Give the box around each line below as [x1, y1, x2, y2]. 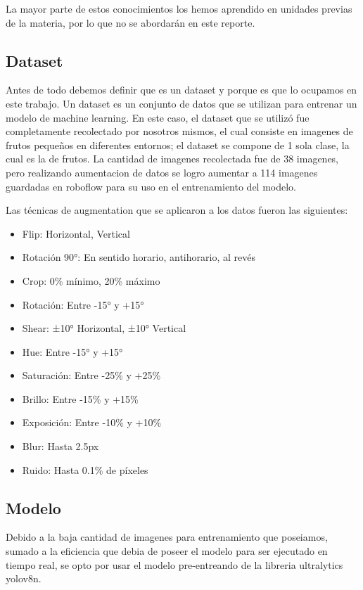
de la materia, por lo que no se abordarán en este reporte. [6, 15, 255, 30]
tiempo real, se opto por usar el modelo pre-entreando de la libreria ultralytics [6, 557, 343, 572]
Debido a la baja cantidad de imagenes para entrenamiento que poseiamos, [6, 530, 328, 544]
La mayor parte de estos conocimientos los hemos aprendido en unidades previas [6, 1, 352, 15]
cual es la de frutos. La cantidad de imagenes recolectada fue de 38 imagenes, [6, 151, 339, 166]
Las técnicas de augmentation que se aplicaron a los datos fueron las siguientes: [6, 203, 348, 217]
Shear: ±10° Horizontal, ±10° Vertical [22, 321, 186, 335]
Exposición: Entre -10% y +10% [22, 415, 162, 430]
